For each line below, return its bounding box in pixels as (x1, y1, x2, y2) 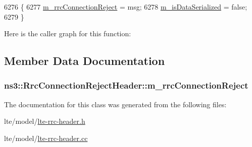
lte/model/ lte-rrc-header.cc (4, 132, 88, 143)
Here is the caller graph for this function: (4, 28, 131, 39)
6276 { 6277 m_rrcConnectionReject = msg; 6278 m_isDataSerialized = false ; (4, 2, 247, 12)
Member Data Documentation (4, 53, 165, 68)
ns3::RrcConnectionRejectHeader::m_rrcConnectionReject (4, 79, 248, 92)
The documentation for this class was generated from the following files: (4, 99, 227, 109)
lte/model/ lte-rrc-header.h (4, 116, 85, 126)
